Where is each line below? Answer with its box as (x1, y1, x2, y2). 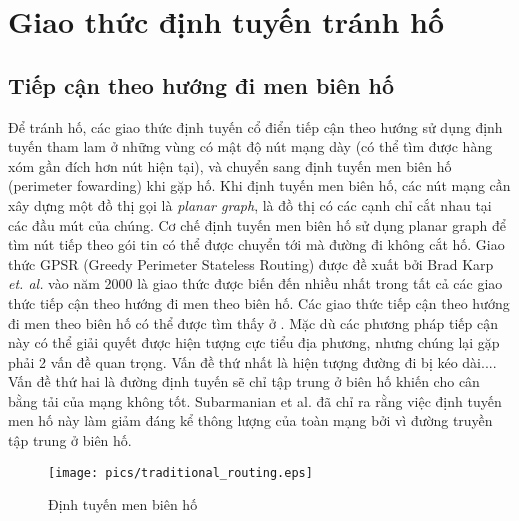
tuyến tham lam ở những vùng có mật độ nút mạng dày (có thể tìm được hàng (8, 136, 493, 157)
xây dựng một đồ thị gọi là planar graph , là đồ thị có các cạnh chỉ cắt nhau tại (8, 194, 492, 215)
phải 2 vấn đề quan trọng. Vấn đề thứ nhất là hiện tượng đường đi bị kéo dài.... (8, 351, 497, 372)
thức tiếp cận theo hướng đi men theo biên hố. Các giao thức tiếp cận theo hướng (8, 292, 510, 313)
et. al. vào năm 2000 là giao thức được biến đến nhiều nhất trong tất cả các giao (8, 273, 503, 294)
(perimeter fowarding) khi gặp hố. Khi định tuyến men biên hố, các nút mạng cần (8, 175, 511, 196)
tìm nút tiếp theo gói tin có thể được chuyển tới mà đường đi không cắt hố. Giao (8, 234, 505, 255)
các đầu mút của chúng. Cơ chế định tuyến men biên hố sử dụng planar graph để (8, 214, 506, 235)
